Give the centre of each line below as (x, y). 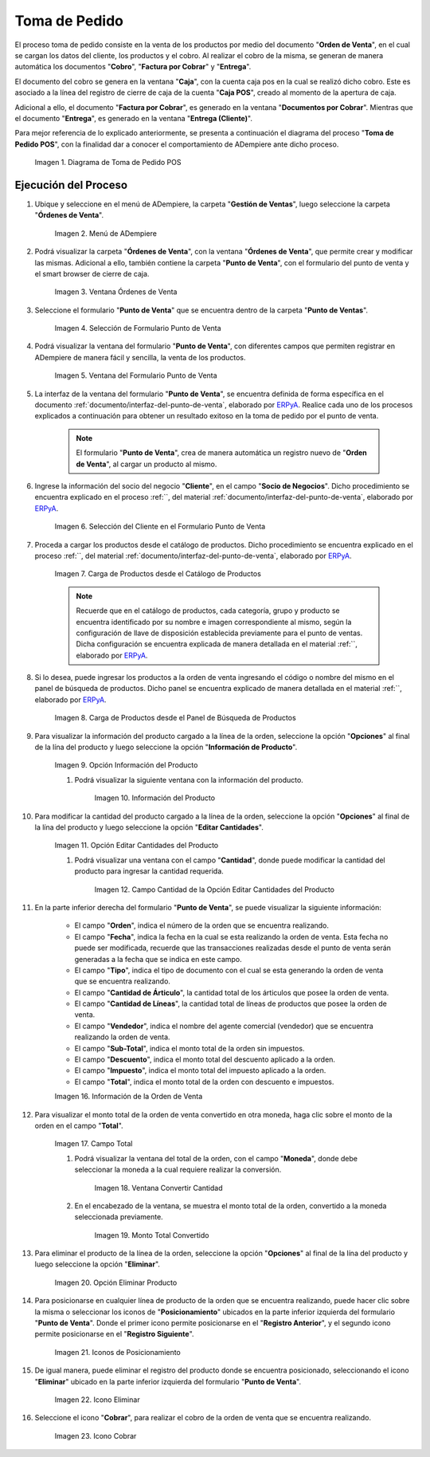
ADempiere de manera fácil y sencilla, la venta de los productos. (140, 357)
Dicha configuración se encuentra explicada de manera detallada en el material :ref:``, (217, 644)
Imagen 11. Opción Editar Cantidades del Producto (137, 846)
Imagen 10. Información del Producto (154, 798)
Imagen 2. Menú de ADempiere (106, 233)
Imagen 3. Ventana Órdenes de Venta (116, 292)
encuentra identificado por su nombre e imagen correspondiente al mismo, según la (214, 622)
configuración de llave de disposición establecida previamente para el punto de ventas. (219, 633)
